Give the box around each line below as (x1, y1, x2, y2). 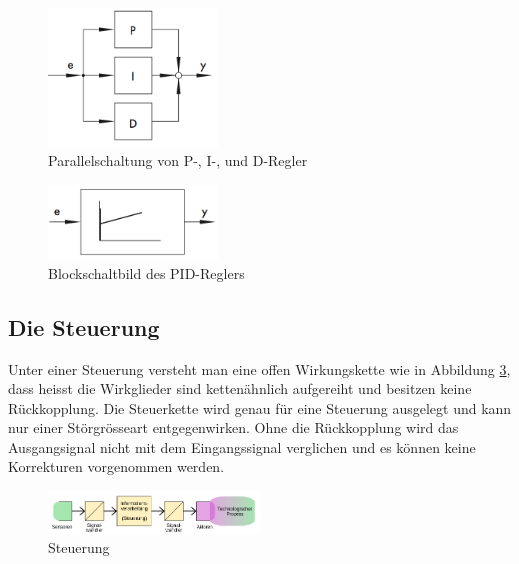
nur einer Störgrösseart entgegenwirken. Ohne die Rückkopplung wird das (8, 417, 459, 438)
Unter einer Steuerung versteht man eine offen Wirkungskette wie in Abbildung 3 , (8, 358, 511, 379)
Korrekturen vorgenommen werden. (8, 456, 225, 477)
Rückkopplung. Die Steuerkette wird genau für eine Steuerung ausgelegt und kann (8, 397, 512, 418)
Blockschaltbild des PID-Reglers (48, 262, 245, 283)
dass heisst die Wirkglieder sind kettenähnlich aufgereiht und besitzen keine (8, 378, 472, 399)
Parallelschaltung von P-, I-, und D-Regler (48, 150, 308, 171)
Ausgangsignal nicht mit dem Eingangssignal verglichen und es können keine (8, 436, 476, 457)
